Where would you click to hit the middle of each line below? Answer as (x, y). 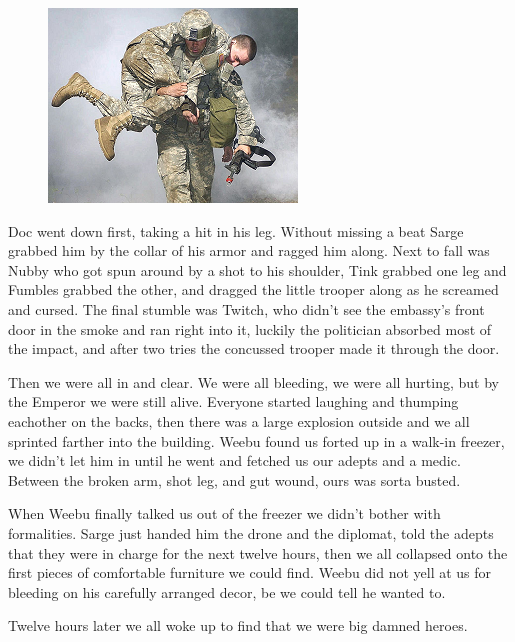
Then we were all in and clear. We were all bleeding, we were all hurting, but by (253, 381)
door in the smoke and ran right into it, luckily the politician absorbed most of (250, 328)
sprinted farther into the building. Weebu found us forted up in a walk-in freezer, (256, 440)
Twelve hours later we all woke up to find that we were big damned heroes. (238, 625)
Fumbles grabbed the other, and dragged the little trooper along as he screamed (253, 289)
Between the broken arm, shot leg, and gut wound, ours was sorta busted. (234, 479)
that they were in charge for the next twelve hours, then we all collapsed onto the (258, 552)
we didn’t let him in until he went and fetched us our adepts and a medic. (234, 460)
